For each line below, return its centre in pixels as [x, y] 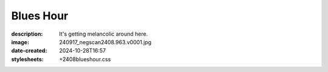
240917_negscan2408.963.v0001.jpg [105, 42]
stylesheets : [27, 59]
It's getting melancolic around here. [104, 34]
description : [27, 34]
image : [20, 42]
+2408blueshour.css [85, 59]
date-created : [29, 51]
